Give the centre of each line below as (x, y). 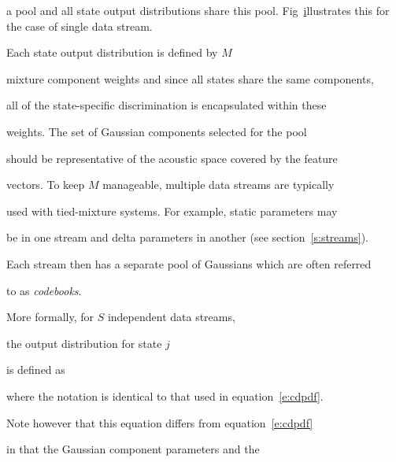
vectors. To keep (46, 185)
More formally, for (50, 317)
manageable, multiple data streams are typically (218, 185)
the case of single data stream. (80, 26)
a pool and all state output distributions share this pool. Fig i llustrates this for (198, 10)
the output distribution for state (84, 343)
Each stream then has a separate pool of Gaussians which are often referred (189, 263)
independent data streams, (171, 317)
